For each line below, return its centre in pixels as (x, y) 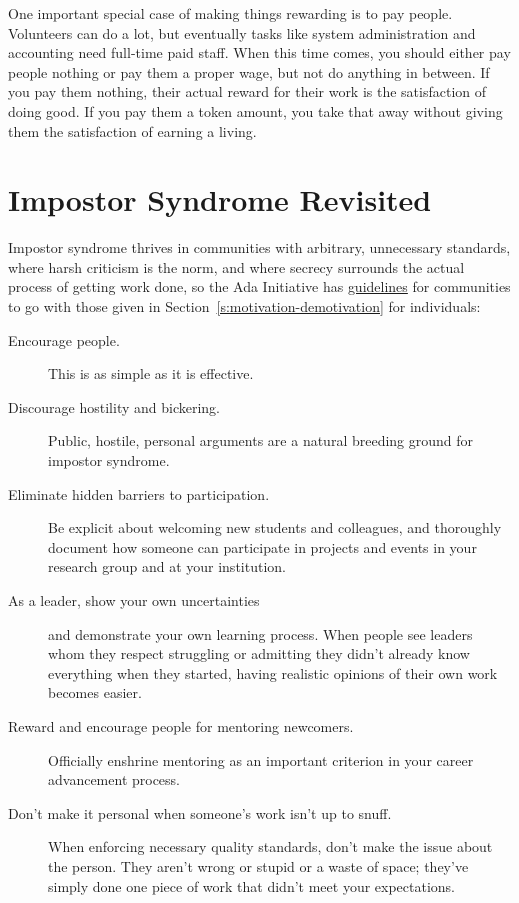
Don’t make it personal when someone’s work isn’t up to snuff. (200, 812)
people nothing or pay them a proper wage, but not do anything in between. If (249, 71)
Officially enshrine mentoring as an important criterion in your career (261, 759)
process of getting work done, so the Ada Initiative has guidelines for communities (259, 286)
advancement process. (114, 779)
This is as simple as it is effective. (151, 373)
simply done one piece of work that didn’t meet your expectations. (252, 885)
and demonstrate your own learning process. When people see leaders (260, 633)
